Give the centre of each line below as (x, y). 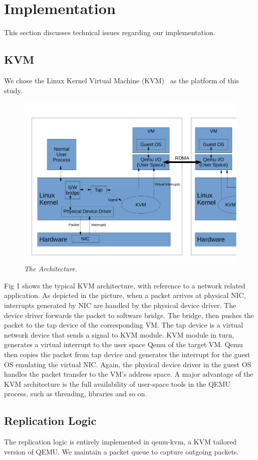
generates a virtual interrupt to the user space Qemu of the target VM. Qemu (123, 344)
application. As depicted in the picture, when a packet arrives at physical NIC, (125, 295)
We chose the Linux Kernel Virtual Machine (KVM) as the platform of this (121, 80)
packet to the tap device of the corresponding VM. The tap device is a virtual (124, 325)
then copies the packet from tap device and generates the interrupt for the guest (127, 354)
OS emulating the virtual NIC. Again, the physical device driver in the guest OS (128, 364)
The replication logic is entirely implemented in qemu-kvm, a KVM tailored (120, 442)
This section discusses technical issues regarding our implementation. (110, 32)
